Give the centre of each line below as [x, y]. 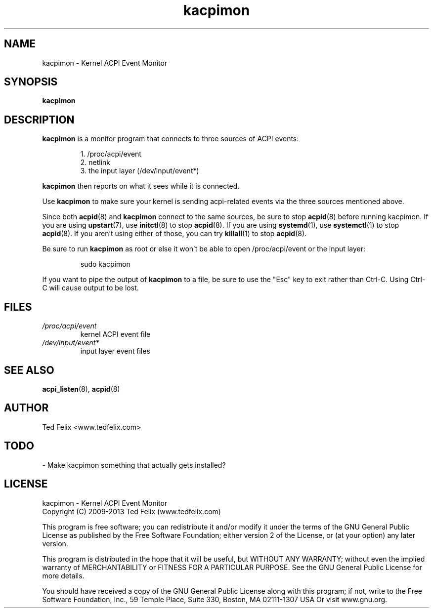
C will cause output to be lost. [90, 288]
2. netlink [95, 163]
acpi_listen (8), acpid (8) [81, 389]
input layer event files [115, 351]
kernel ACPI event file [115, 334]
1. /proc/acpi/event [111, 154]
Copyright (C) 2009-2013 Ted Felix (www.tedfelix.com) [131, 511]
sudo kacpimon [105, 264]
